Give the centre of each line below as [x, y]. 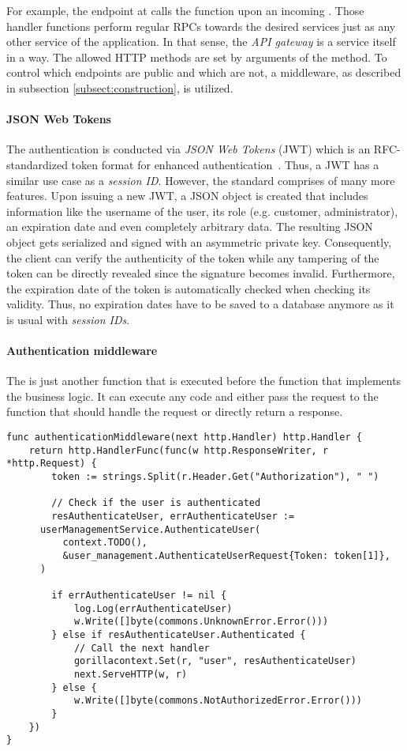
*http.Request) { [52, 464]
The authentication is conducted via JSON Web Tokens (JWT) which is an [189, 149]
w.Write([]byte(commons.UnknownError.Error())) [201, 622]
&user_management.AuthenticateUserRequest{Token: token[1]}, [226, 555]
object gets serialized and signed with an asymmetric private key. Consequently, [199, 242]
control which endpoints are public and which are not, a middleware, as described [204, 72]
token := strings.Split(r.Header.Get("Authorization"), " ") [215, 477]
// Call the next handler [142, 648]
